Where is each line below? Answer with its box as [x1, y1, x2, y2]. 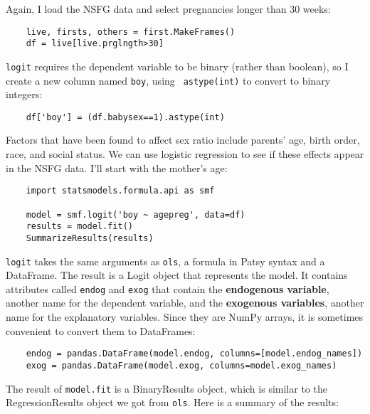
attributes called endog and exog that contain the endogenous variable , [6, 281, 329, 296]
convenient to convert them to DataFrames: [6, 323, 196, 338]
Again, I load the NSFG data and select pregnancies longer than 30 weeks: [6, 1, 331, 16]
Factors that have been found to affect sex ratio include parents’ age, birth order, [6, 132, 360, 147]
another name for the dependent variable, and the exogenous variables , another [6, 295, 364, 310]
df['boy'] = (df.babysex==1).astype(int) [26, 112, 225, 122]
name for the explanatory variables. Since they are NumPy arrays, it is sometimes [6, 309, 364, 324]
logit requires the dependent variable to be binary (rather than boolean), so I [6, 58, 349, 73]
